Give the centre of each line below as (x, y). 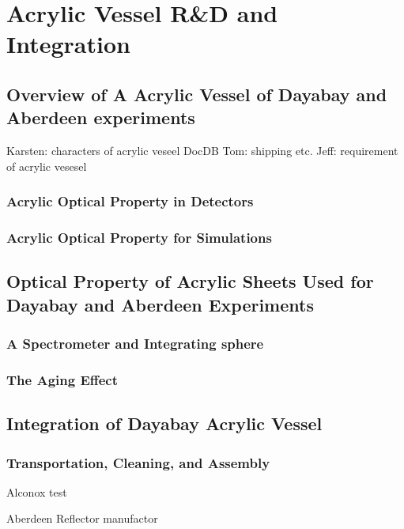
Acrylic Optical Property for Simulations (139, 238)
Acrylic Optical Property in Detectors (130, 201)
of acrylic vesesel (47, 166)
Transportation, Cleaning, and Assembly (138, 462)
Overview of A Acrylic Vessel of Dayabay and (197, 94)
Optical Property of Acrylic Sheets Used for (190, 281)
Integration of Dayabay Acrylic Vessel (164, 423)
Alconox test (37, 491)
